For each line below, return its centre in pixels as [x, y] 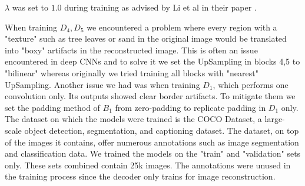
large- [275, 119]
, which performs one [251, 84]
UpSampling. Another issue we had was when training [102, 84]
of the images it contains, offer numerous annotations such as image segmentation [152, 142]
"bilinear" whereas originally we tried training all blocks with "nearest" [132, 72]
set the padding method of [52, 107]
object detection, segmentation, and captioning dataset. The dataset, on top [162, 130]
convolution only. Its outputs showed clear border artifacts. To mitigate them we [150, 96]
